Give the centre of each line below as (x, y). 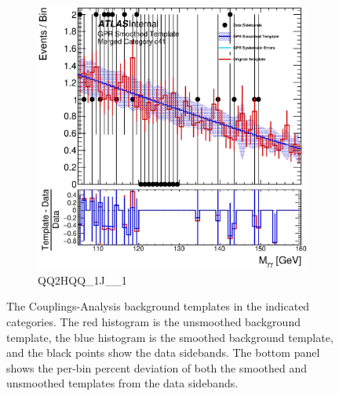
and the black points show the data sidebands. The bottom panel (163, 352)
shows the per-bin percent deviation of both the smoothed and (157, 367)
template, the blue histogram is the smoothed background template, (170, 337)
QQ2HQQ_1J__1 (82, 280)
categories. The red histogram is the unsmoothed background (153, 322)
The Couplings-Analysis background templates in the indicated (158, 306)
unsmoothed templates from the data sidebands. (122, 383)
